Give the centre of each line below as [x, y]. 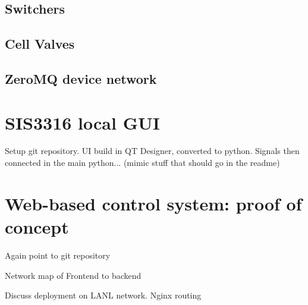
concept [37, 227]
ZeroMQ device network [81, 78]
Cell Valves [40, 44]
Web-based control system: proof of [153, 203]
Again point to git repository [58, 255]
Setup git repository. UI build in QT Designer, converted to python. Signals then [152, 151]
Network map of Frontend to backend [73, 275]
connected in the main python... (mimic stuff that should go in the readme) [142, 163]
